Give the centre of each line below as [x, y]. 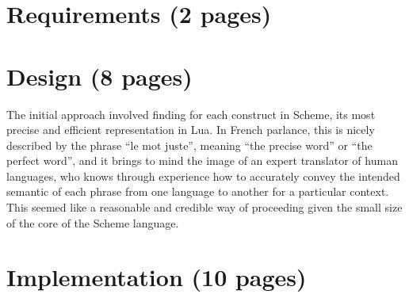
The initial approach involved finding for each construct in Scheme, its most [191, 114]
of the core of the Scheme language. [93, 222]
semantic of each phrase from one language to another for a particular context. [198, 191]
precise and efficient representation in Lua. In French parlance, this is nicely [191, 130]
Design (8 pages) [99, 76]
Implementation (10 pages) [157, 277]
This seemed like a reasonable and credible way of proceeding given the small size [204, 207]
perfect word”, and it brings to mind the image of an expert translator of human [202, 160]
